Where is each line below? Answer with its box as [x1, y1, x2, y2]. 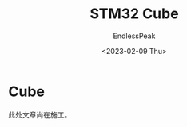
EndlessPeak [113, 31, 156, 40]
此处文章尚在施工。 [8, 110, 72, 119]
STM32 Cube [90, 5, 179, 23]
